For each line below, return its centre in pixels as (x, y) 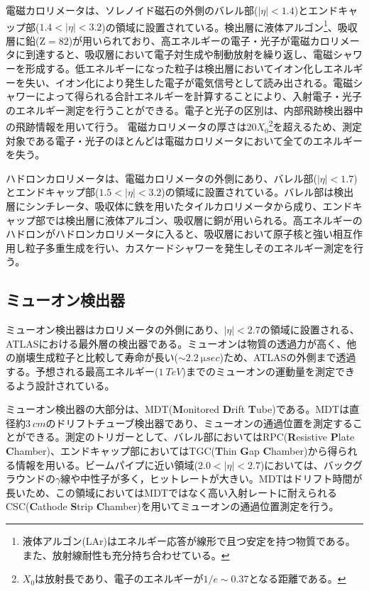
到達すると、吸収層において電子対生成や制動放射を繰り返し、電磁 (179, 54)
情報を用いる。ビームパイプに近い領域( (107, 464)
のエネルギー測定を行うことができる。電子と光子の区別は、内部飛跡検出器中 (184, 110)
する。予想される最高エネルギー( (82, 371)
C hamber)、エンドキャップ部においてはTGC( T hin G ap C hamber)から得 (172, 450)
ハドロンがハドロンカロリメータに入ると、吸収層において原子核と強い (170, 234)
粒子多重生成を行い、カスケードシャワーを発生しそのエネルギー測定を (189, 247)
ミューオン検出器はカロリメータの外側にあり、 (115, 330)
